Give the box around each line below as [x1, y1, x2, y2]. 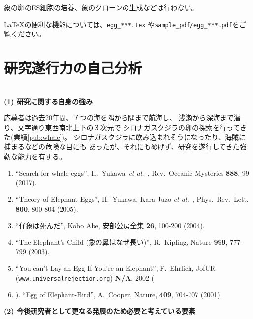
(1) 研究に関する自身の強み [4, 96, 93, 106]
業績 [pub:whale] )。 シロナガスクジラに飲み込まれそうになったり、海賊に [13, 132, 246, 142]
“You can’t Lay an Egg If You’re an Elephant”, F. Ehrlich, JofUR [15, 263, 216, 273]
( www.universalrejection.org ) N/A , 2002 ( [15, 272, 154, 283]
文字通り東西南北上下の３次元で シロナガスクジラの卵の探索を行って [17, 122, 240, 132]
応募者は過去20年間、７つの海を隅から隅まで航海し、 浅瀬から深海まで [4, 112, 234, 123]
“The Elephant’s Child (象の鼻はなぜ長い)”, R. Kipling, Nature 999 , [15, 237, 228, 247]
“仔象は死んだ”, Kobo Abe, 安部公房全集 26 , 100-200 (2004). [15, 220, 205, 230]
